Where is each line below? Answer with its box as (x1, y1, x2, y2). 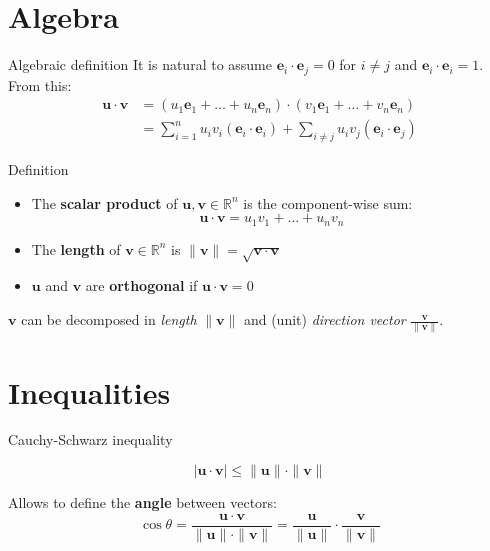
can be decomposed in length (21, 309, 197, 330)
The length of (31, 238, 121, 259)
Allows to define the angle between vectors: (8, 492, 277, 513)
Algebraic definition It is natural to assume (8, 54, 272, 75)
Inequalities (8, 371, 171, 412)
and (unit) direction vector (243, 309, 406, 330)
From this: (8, 74, 72, 95)
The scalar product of (31, 192, 178, 213)
